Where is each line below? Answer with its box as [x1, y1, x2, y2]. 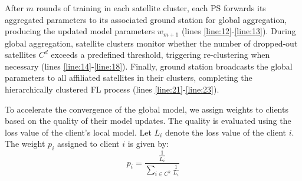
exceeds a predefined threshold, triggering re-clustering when [51, 48, 270, 61]
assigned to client [57, 137, 120, 150]
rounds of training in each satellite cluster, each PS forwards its [36, 2, 266, 14]
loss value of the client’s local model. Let [5, 126, 152, 138]
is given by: [127, 137, 169, 150]
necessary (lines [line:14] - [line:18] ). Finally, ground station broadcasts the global [5, 60, 293, 72]
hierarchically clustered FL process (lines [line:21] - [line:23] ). [5, 83, 219, 96]
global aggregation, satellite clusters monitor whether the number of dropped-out [5, 37, 298, 49]
